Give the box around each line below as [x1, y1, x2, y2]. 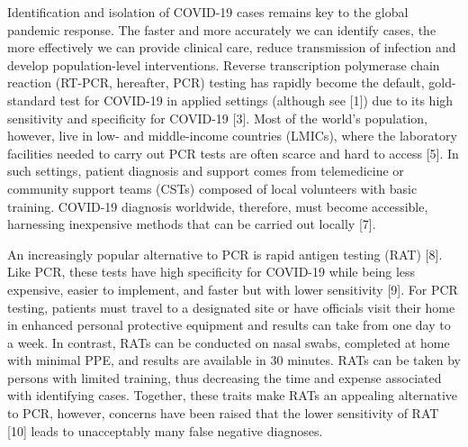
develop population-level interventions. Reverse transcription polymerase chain [7, 55, 440, 74]
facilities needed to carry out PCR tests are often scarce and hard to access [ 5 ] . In [7, 143, 459, 162]
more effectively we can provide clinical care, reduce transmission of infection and [7, 38, 456, 57]
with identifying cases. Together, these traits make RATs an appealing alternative [7, 386, 458, 405]
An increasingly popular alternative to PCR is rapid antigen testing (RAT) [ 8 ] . [7, 244, 443, 263]
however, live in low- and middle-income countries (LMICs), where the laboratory [7, 126, 457, 145]
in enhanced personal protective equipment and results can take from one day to [7, 315, 451, 334]
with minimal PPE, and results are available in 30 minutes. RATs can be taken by [7, 351, 461, 369]
